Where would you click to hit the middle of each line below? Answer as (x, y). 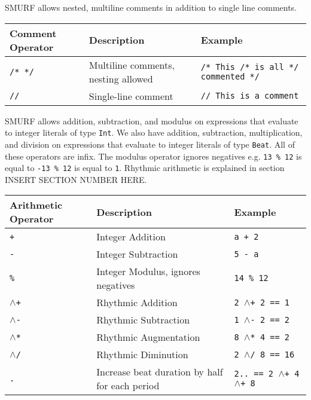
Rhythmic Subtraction (143, 320)
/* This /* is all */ (250, 67)
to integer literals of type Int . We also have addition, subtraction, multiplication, (154, 132)
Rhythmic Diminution (142, 355)
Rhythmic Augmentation (148, 337)
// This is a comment (250, 96)
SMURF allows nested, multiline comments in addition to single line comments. (151, 7)
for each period (128, 386)
